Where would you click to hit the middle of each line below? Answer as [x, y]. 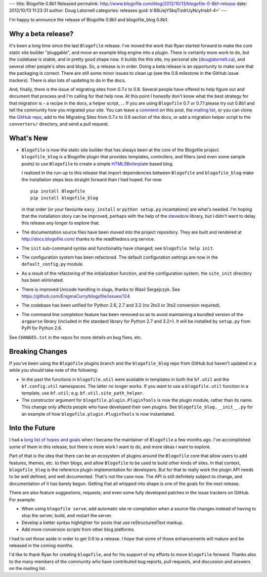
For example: [22, 499]
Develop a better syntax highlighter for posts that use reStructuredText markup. [103, 523]
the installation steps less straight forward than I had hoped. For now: [92, 180]
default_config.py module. [53, 264]
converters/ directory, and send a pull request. [59, 124]
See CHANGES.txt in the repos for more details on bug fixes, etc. [76, 337]
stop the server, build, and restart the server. [67, 516]
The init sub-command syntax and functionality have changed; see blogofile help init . [118, 248]
